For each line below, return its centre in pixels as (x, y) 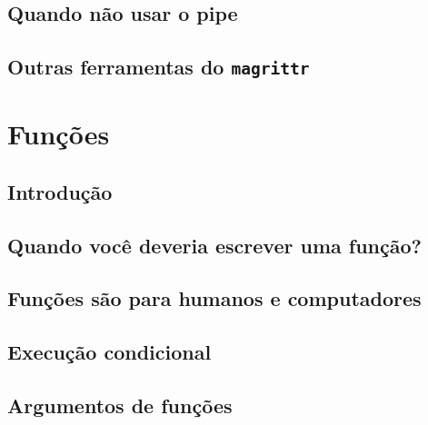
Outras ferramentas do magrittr (159, 67)
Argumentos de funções (120, 405)
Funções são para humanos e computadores (214, 298)
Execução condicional (109, 352)
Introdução (60, 191)
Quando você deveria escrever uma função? (214, 245)
